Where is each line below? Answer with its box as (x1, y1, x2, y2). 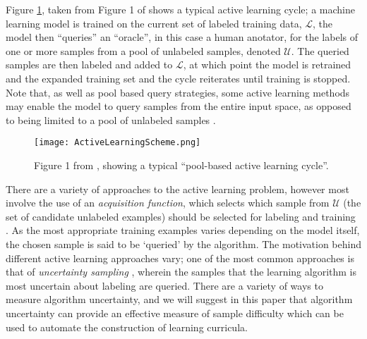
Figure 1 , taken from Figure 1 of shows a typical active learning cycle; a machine (6, 2, 355, 16)
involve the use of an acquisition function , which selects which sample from (6, 195, 330, 210)
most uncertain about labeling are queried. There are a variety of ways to (6, 278, 323, 292)
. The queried (291, 43, 349, 58)
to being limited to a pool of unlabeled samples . (6, 112, 216, 127)
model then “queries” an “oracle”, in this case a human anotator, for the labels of (6, 30, 358, 44)
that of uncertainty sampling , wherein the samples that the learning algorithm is (6, 264, 357, 279)
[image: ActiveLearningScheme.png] (34, 137, 201, 148)
